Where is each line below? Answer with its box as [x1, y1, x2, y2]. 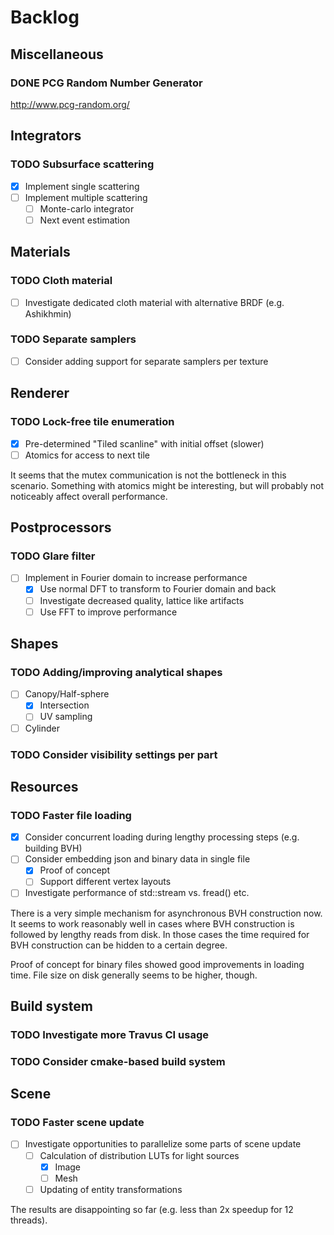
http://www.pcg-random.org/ [10, 98, 130, 110]
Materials [10, 244, 71, 261]
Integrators [10, 127, 82, 145]
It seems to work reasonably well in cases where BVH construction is [10, 917, 295, 930]
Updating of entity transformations [39, 1183, 183, 1195]
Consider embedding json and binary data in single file [24, 853, 251, 865]
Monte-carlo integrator [39, 202, 135, 215]
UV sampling [39, 711, 93, 723]
